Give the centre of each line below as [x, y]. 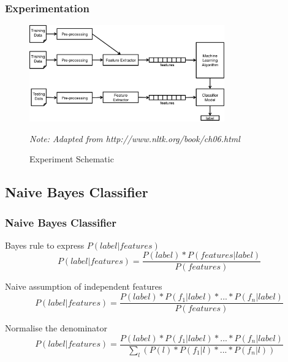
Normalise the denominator [56, 328]
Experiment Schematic [72, 159]
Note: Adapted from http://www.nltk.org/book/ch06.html [135, 138]
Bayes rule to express [45, 245]
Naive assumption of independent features [84, 286]
